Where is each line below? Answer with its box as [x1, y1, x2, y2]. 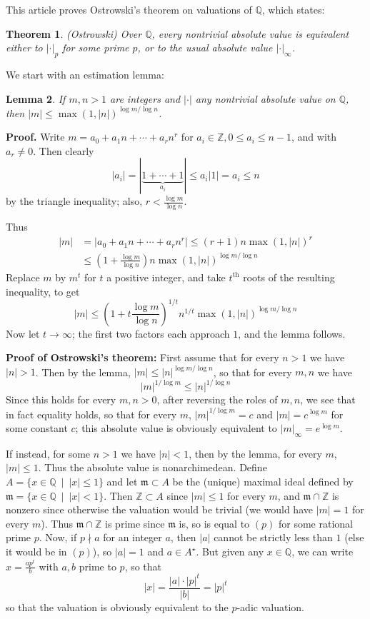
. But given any [196, 544, 264, 559]
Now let [6, 326, 40, 341]
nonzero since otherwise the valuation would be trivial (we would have [6, 502, 313, 517]
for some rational [278, 515, 353, 530]
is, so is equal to [179, 515, 250, 530]
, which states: [261, 2, 325, 16]
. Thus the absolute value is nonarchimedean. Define [38, 460, 267, 475]
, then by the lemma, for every [189, 446, 322, 461]
